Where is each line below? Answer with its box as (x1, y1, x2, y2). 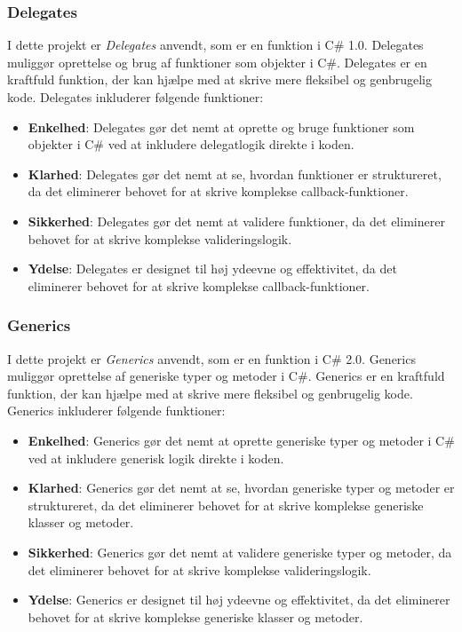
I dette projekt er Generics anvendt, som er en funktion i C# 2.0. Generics (7, 349, 416, 367)
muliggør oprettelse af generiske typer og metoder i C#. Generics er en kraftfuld (7, 367, 445, 385)
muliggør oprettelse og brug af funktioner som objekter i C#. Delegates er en (7, 52, 427, 71)
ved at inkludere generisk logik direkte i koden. (28, 448, 284, 467)
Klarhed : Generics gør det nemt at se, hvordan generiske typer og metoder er (28, 478, 455, 497)
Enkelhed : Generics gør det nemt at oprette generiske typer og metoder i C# (28, 431, 455, 449)
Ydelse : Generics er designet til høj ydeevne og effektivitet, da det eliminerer (28, 590, 450, 609)
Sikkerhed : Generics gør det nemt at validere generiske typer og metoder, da (28, 542, 452, 561)
